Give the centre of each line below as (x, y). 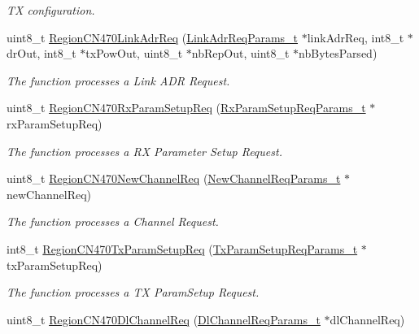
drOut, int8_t (41, 53)
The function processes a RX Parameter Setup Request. (144, 151)
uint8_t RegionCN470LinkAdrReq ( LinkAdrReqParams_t (153, 37)
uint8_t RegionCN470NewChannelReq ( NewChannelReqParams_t (174, 178)
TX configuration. (51, 10)
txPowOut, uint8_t (134, 53)
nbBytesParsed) (338, 53)
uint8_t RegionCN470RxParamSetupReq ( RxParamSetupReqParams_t (186, 108)
